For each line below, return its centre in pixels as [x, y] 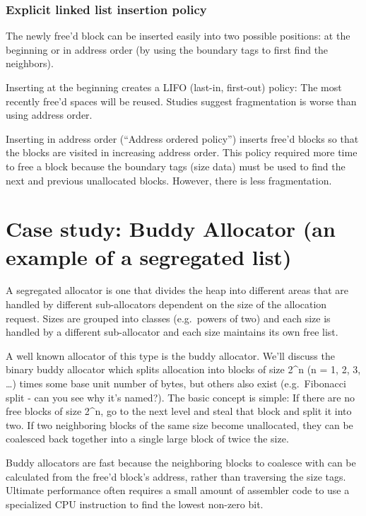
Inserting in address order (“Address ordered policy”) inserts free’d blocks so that [182, 138]
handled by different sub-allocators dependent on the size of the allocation [166, 304]
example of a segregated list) [149, 256]
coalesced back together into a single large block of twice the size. [147, 439]
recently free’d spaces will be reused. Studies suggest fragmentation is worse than [181, 101]
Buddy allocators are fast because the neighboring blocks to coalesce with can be [181, 462]
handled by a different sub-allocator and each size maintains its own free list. [172, 332]
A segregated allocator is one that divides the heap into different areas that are [177, 290]
